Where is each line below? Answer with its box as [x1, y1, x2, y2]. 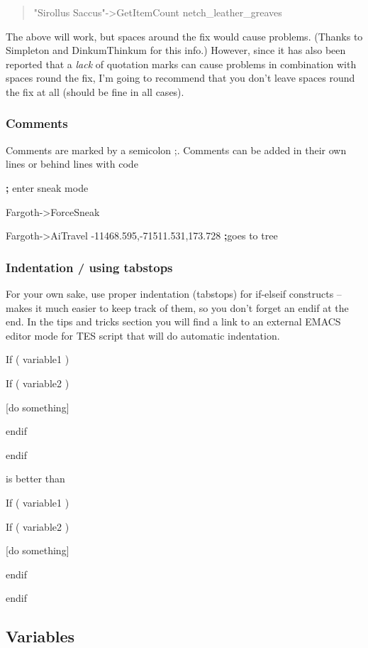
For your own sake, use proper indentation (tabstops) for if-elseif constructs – [6, 286, 342, 301]
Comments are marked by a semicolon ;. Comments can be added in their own [6, 142, 347, 157]
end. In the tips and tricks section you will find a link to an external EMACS [6, 314, 341, 329]
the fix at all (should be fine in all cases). [6, 84, 184, 99]
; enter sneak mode [6, 180, 89, 195]
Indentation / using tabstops [6, 258, 173, 276]
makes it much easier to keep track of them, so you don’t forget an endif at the [6, 300, 349, 315]
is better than [6, 471, 65, 486]
